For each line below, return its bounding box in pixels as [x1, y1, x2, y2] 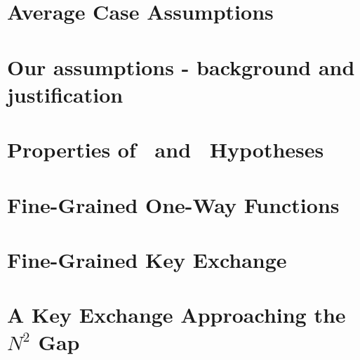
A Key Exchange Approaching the [7, 300, 346, 329]
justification [7, 79, 124, 108]
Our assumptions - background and [7, 52, 355, 81]
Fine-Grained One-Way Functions [7, 190, 340, 219]
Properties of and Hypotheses [7, 135, 324, 164]
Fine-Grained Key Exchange [7, 245, 287, 274]
